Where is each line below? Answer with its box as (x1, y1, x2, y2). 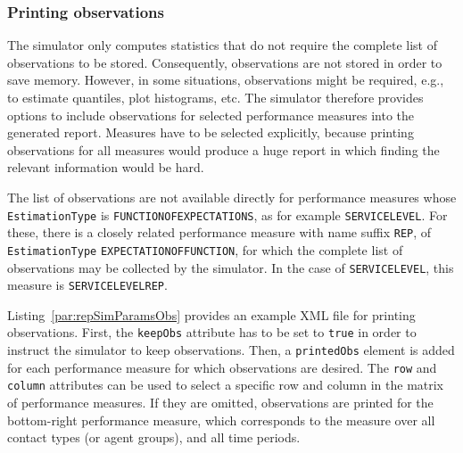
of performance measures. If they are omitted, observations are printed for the (7, 393, 434, 412)
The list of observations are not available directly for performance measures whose (7, 187, 457, 206)
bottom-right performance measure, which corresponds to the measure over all (7, 410, 435, 429)
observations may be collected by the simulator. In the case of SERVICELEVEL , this (7, 258, 454, 276)
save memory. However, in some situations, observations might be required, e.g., (7, 70, 444, 89)
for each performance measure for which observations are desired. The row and (7, 358, 437, 376)
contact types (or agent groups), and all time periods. (7, 428, 301, 447)
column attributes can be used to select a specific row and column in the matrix (7, 375, 444, 394)
